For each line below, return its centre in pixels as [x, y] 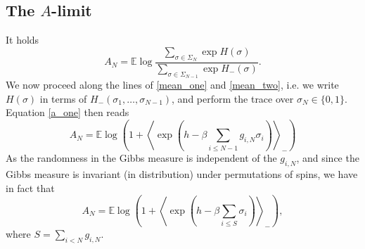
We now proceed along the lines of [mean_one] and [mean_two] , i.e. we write [172, 85]
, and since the [328, 158]
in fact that [30, 187]
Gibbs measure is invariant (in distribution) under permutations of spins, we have [182, 174]
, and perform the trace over [233, 98]
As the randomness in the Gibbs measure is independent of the [141, 158]
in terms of [63, 98]
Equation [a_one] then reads [68, 112]
